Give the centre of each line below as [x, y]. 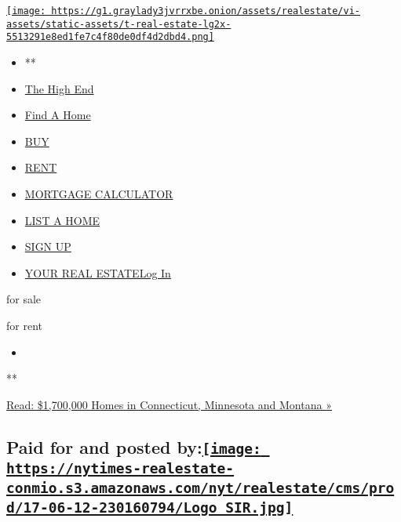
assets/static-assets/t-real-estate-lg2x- [119, 24]
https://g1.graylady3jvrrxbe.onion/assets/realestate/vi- [206, 11]
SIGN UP [48, 246]
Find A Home [58, 115]
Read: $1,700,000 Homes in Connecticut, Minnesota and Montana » [169, 404]
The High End [59, 88]
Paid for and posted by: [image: [134, 446]
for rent [24, 325]
